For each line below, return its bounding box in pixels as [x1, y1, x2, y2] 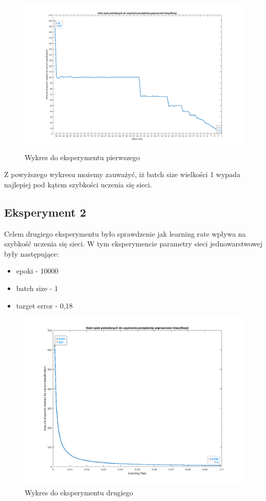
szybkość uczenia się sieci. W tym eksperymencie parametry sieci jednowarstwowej [4, 238, 263, 249]
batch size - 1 [16, 283, 59, 293]
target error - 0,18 [16, 300, 73, 311]
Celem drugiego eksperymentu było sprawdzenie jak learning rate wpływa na [4, 228, 246, 239]
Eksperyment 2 [4, 204, 86, 220]
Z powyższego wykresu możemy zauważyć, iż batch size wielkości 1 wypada [4, 169, 240, 180]
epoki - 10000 [16, 265, 59, 276]
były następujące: [4, 248, 59, 259]
